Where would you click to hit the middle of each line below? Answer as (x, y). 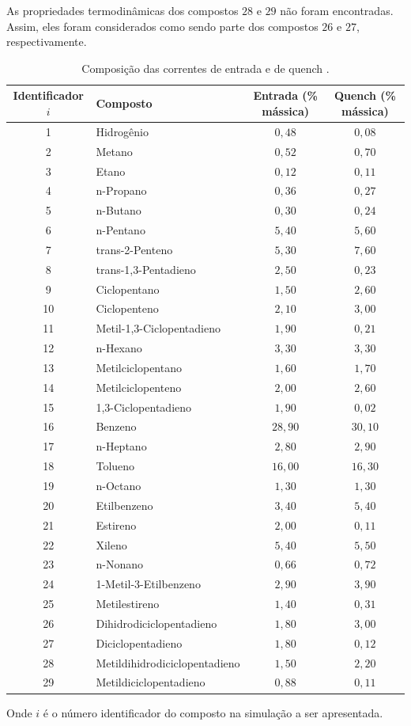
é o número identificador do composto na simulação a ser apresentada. (213, 712)
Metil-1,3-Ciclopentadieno (158, 328)
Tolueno (115, 466)
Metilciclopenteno (139, 387)
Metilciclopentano (139, 367)
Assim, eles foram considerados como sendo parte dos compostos (162, 26)
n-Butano (119, 210)
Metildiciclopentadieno (151, 682)
